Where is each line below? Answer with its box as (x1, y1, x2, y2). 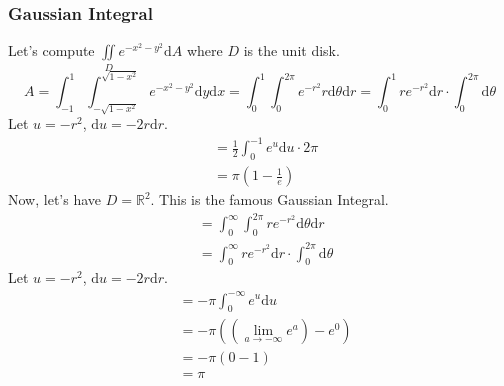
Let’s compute (8, 40, 95, 61)
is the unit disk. (243, 40, 340, 61)
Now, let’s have (8, 189, 102, 210)
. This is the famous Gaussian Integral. (150, 189, 389, 210)
